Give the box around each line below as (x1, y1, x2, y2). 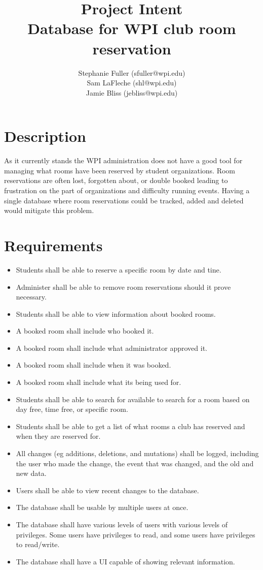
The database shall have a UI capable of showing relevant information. (16, 556, 235, 566)
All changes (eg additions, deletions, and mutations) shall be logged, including (16, 448, 259, 459)
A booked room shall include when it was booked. (16, 359, 171, 370)
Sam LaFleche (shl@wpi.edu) (87, 77, 177, 88)
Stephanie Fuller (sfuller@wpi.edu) (78, 67, 185, 78)
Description (4, 126, 87, 146)
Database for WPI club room (27, 18, 236, 39)
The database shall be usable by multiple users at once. (16, 502, 189, 513)
